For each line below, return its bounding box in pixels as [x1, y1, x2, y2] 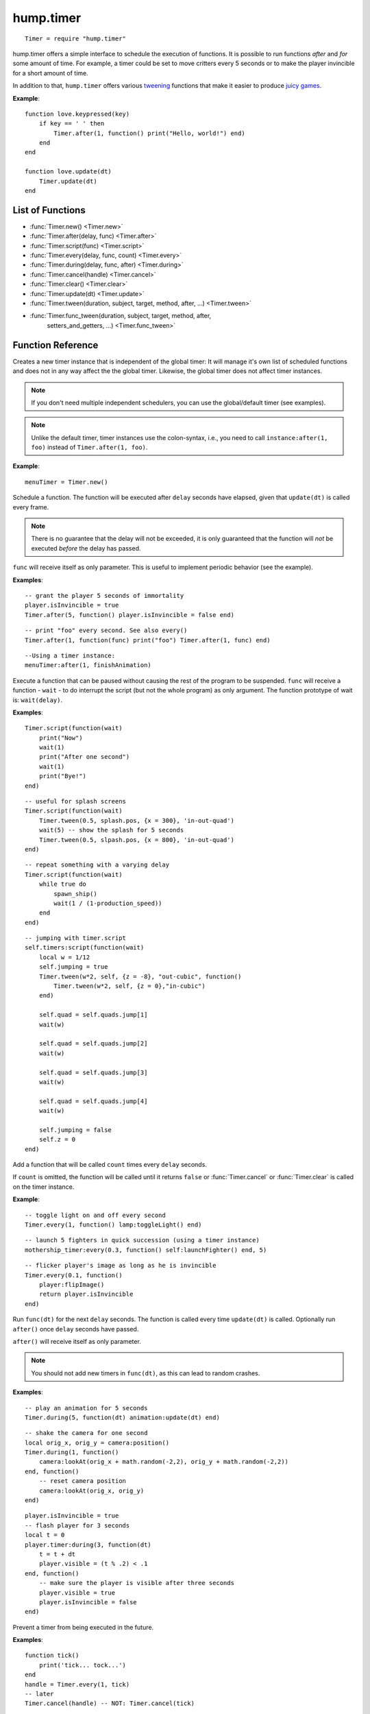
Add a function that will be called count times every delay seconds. [12, 1161, 207, 1169]
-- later [25, 1690, 54, 1698]
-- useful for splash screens [25, 797, 127, 806]
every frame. [12, 503, 49, 511]
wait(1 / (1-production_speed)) [53, 899, 162, 907]
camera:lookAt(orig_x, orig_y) [38, 1486, 145, 1495]
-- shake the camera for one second [25, 1429, 148, 1437]
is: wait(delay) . [12, 696, 63, 704]
